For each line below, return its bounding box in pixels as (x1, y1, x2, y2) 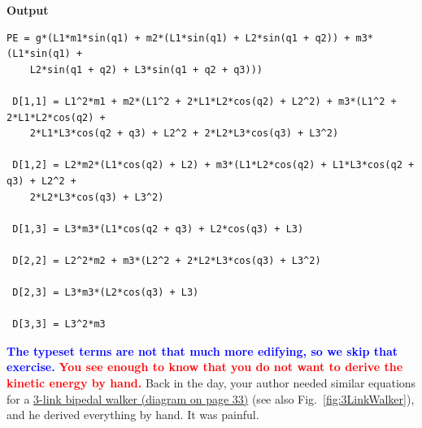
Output (7, 2, 49, 18)
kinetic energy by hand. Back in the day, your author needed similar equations (7, 374, 416, 391)
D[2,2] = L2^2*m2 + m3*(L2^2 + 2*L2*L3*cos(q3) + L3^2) (12, 254, 321, 266)
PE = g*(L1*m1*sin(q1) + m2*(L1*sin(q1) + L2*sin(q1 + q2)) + (7, 32, 350, 44)
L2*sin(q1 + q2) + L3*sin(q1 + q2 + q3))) (29, 63, 263, 76)
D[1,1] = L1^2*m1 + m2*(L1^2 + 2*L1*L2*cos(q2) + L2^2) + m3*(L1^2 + (12, 95, 397, 107)
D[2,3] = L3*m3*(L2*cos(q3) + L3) (12, 287, 199, 299)
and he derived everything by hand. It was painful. (7, 406, 259, 423)
